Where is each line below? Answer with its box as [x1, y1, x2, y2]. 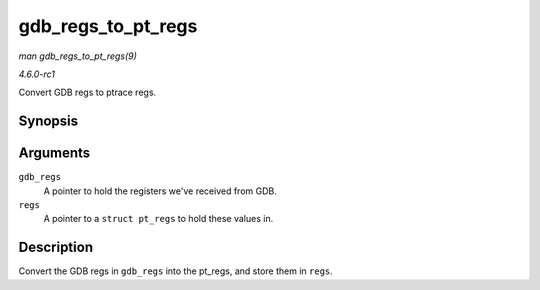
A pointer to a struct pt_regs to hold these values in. [43, 213, 274, 225]
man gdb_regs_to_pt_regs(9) [18, 50, 137, 62]
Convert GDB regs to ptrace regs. [18, 86, 157, 99]
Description [18, 239, 94, 256]
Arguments [18, 145, 91, 162]
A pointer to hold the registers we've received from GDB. [43, 185, 277, 197]
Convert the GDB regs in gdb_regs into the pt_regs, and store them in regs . [18, 265, 334, 277]
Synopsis [18, 113, 79, 130]
